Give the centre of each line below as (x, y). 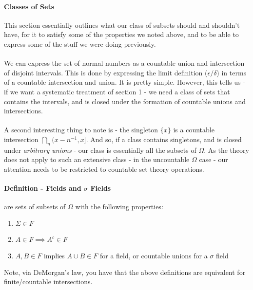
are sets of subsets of (35, 207)
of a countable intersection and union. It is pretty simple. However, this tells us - (125, 82)
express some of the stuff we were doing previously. (80, 44)
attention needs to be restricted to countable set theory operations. (104, 169)
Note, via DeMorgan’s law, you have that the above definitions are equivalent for (125, 272)
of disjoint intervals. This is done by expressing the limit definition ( (106, 72)
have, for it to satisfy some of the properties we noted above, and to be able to (121, 34)
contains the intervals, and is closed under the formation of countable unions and (125, 101)
